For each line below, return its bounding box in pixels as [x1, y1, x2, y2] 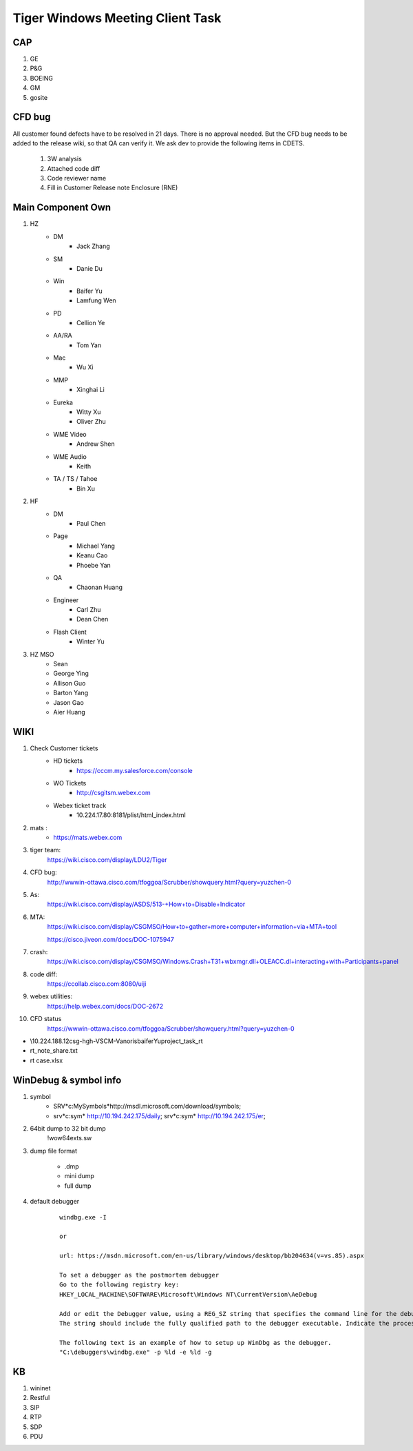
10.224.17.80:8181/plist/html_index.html [76, 811, 186, 819]
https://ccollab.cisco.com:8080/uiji [47, 980, 147, 988]
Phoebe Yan [76, 561, 112, 569]
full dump [64, 1182, 92, 1190]
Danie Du [76, 264, 103, 272]
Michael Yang [76, 542, 115, 550]
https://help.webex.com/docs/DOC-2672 [47, 1002, 164, 1010]
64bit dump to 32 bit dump [30, 1124, 106, 1133]
